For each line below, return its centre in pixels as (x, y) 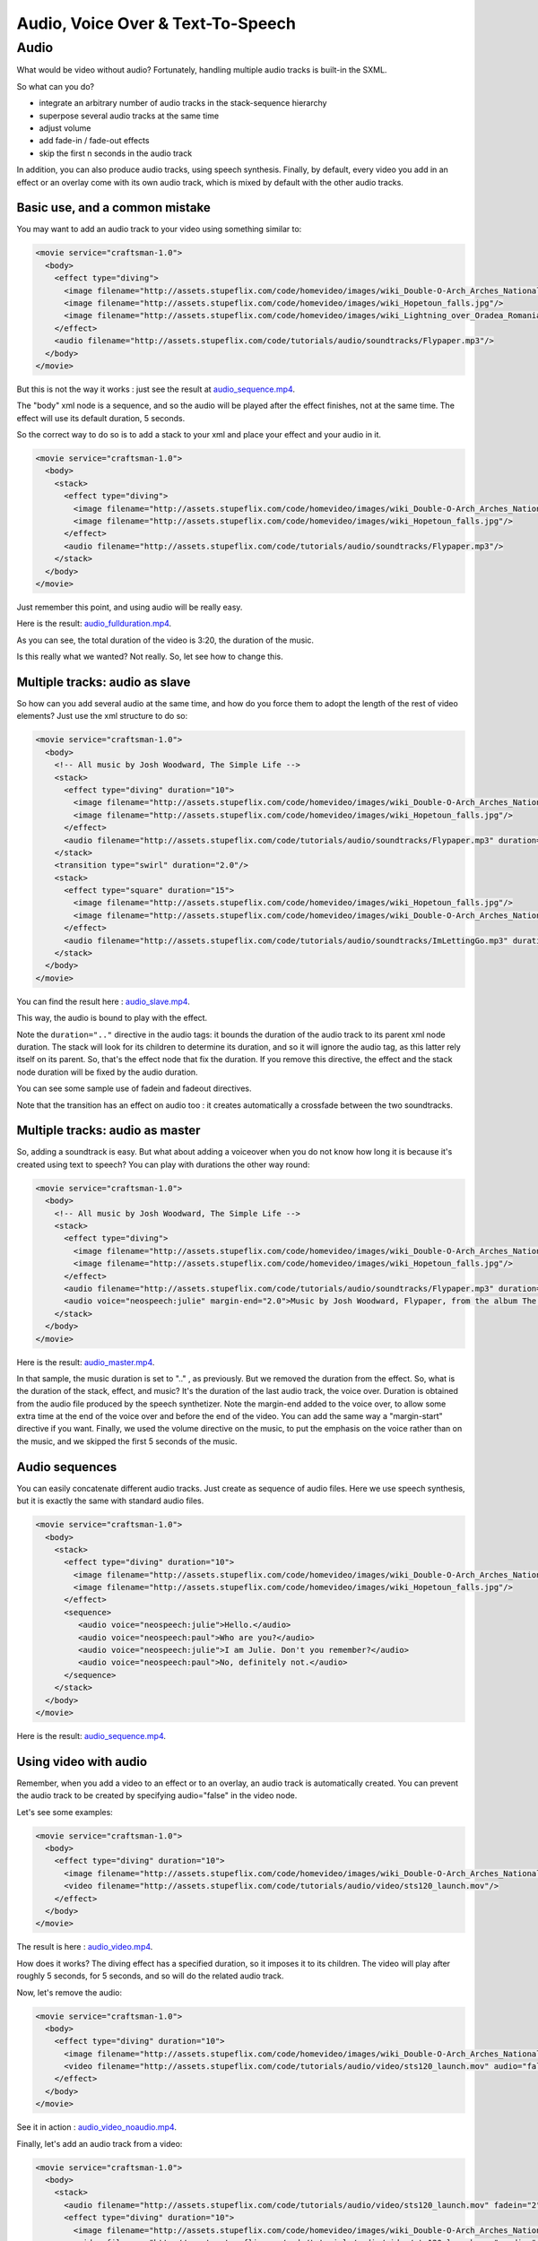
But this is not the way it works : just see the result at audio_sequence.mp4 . (156, 389)
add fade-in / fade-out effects (94, 141)
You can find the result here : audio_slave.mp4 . (103, 1001)
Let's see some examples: (65, 1812)
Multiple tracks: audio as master (108, 1131)
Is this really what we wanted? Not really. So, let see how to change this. (150, 657)
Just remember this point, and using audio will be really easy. (130, 607)
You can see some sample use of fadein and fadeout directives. (134, 1088)
